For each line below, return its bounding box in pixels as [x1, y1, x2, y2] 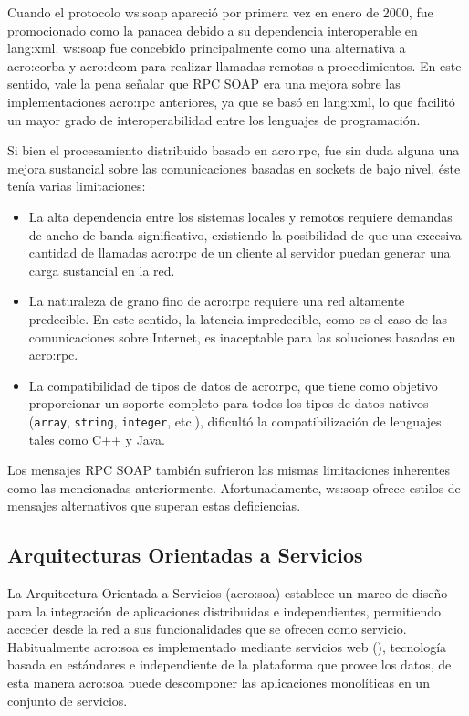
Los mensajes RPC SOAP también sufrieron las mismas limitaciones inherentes [7, 460, 450, 479]
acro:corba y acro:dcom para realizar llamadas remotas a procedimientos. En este [7, 56, 462, 75]
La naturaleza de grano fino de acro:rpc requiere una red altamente [28, 291, 405, 311]
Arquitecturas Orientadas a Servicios [7, 541, 363, 569]
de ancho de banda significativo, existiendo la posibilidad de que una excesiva [28, 225, 462, 244]
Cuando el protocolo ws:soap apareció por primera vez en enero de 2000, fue [7, 3, 433, 21]
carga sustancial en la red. [28, 260, 175, 279]
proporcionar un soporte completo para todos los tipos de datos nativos [28, 394, 429, 413]
